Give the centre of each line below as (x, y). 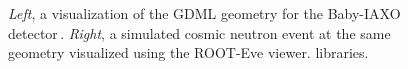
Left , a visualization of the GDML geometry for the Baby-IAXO (204, 13)
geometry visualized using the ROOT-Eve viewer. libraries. (188, 52)
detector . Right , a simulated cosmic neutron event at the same (199, 32)
